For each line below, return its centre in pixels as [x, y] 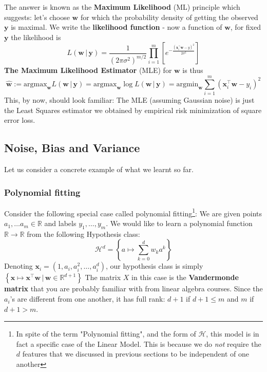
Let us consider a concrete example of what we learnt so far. [99, 169]
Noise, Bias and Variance [72, 148]
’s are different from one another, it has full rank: [88, 299]
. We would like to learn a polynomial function [179, 223]
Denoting [18, 266]
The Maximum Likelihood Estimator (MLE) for [88, 70]
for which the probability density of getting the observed [169, 17]
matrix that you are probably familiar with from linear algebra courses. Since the [133, 289]
